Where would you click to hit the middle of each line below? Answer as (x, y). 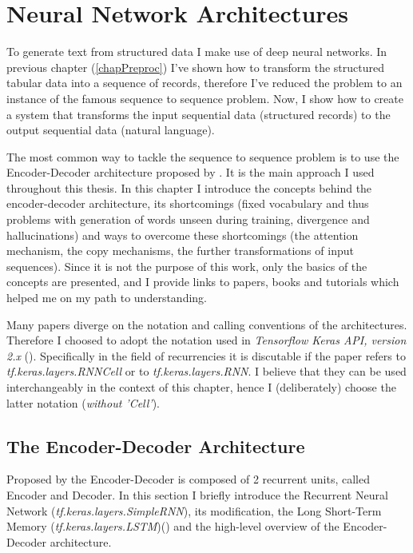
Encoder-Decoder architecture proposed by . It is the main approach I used (191, 172)
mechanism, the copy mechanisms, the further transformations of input (180, 251)
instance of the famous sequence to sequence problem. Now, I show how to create (205, 98)
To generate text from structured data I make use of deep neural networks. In (197, 52)
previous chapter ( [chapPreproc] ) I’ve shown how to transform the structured (195, 67)
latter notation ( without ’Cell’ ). (83, 402)
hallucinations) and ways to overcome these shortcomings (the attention (183, 235)
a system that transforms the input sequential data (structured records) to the (199, 114)
